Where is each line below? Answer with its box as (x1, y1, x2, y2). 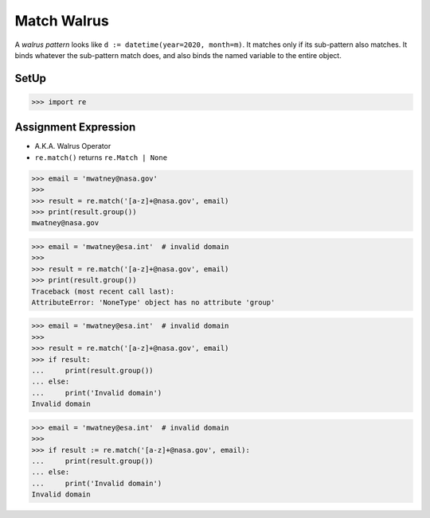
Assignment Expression (14, 120, 136, 134)
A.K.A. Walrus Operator (34, 142, 111, 151)
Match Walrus (14, 12, 109, 29)
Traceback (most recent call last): (31, 286, 175, 296)
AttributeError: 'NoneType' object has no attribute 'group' (31, 298, 276, 306)
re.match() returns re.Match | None (34, 152, 167, 162)
